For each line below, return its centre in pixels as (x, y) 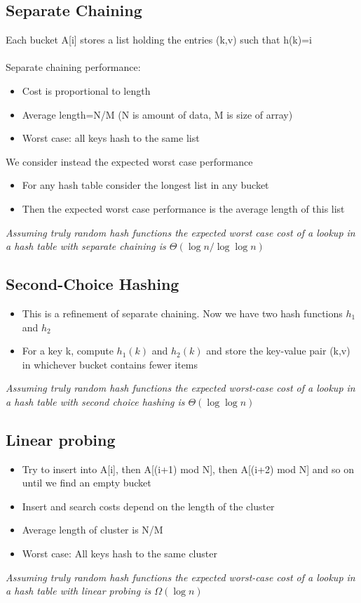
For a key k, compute (68, 351)
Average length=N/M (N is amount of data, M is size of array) (157, 114)
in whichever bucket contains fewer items (110, 364)
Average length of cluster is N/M (93, 530)
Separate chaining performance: (73, 67)
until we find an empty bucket (87, 483)
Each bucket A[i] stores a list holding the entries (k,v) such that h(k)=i (159, 40)
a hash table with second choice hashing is (95, 401)
